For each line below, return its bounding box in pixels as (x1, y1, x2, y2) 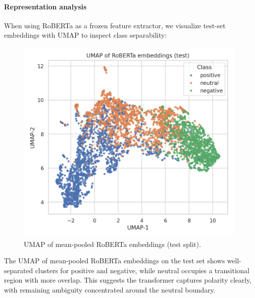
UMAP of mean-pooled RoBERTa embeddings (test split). (24, 238, 201, 249)
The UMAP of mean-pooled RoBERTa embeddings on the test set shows (4, 255, 225, 266)
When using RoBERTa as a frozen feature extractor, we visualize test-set (4, 20, 226, 30)
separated (4, 265, 33, 275)
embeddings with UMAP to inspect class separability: (4, 30, 167, 40)
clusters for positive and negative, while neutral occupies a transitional (35, 265, 250, 275)
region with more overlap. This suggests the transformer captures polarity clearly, (4, 275, 252, 285)
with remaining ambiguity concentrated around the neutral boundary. (4, 284, 215, 295)
